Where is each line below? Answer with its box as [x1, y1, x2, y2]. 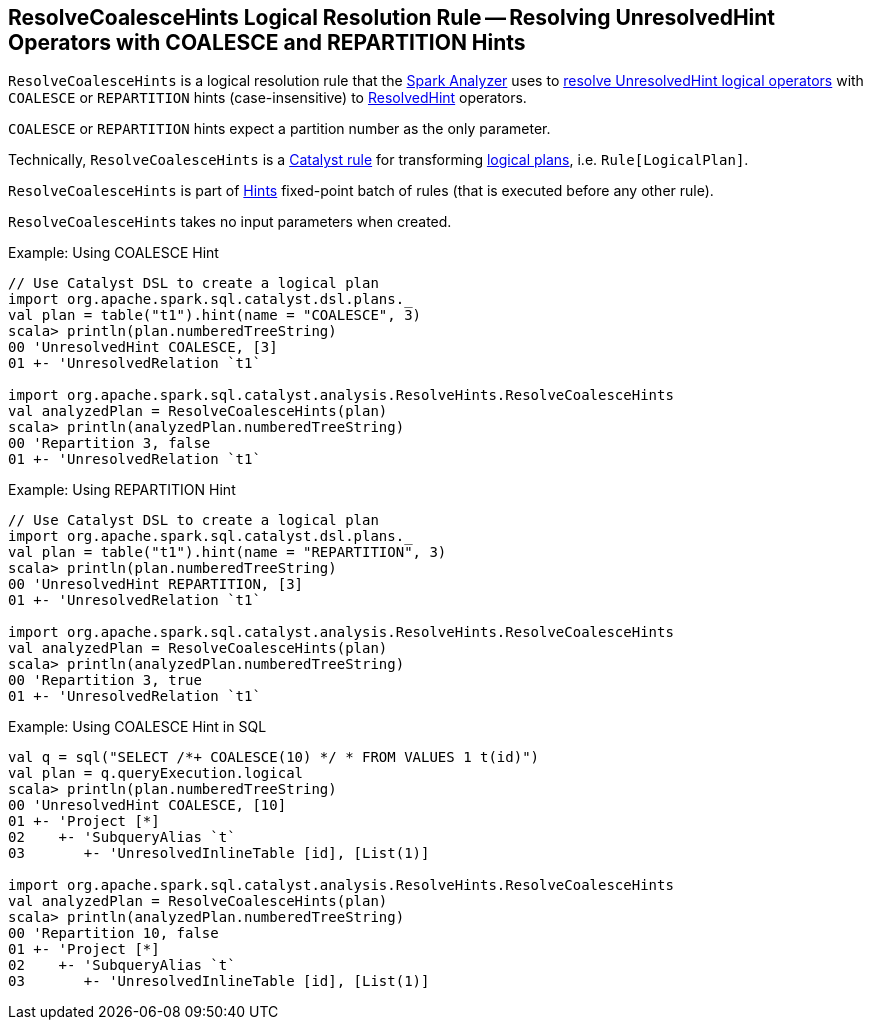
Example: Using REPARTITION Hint [8, 481, 236, 499]
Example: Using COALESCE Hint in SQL [8, 718, 267, 736]
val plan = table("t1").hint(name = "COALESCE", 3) [8, 307, 422, 324]
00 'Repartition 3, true [8, 672, 202, 689]
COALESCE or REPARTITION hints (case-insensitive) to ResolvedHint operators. [8, 89, 527, 107]
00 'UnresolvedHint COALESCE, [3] [8, 339, 278, 356]
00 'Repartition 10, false [8, 925, 219, 942]
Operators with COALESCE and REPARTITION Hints [8, 30, 526, 55]
